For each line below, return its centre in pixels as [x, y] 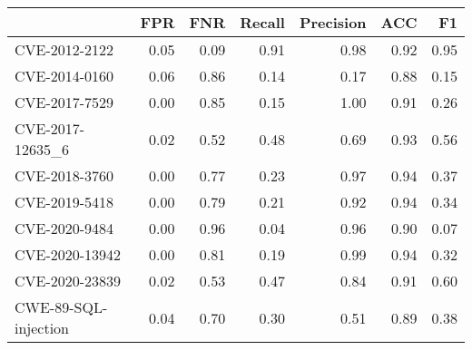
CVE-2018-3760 [64, 175]
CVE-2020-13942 [68, 254]
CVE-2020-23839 [68, 281]
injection [42, 328]
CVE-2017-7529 [64, 102]
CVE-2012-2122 [64, 49]
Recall [262, 22]
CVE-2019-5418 [64, 202]
